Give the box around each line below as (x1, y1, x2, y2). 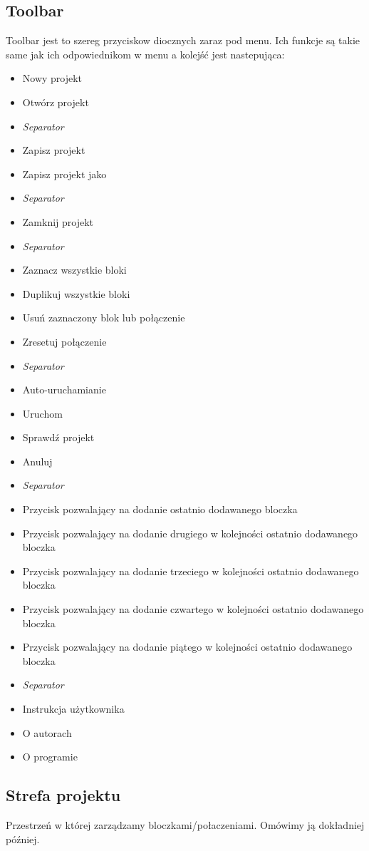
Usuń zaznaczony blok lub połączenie (22, 310, 185, 325)
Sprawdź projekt (22, 430, 95, 445)
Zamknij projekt (22, 214, 94, 229)
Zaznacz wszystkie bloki (22, 262, 127, 277)
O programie (22, 749, 78, 764)
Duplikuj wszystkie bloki (22, 286, 130, 301)
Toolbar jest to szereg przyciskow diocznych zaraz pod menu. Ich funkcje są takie (6, 33, 360, 48)
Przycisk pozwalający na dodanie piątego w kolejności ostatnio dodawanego (22, 639, 353, 654)
